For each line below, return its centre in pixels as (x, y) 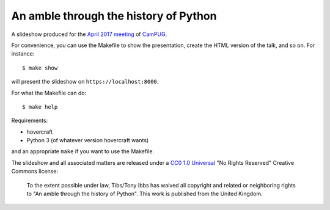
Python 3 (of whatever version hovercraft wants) (88, 140)
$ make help (40, 107)
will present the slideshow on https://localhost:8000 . (85, 82)
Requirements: (30, 121)
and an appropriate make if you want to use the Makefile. (83, 151)
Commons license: (35, 172)
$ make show (40, 68)
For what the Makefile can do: (49, 93)
